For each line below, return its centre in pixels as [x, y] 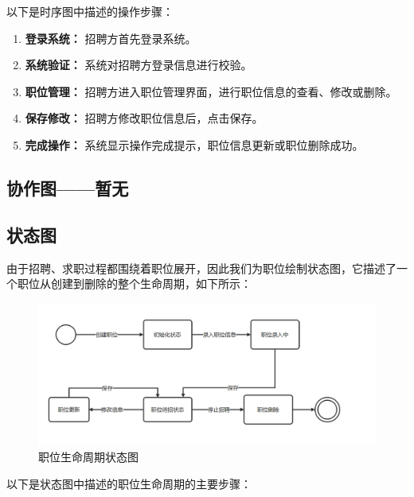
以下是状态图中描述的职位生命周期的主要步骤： [129, 483]
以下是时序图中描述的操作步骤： [90, 11]
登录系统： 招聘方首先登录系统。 [111, 38]
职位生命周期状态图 [88, 457]
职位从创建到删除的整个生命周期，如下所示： [134, 283]
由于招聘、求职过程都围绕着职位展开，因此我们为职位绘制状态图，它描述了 [201, 268]
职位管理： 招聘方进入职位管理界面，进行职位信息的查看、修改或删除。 [211, 91]
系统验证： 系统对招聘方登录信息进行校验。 [139, 65]
